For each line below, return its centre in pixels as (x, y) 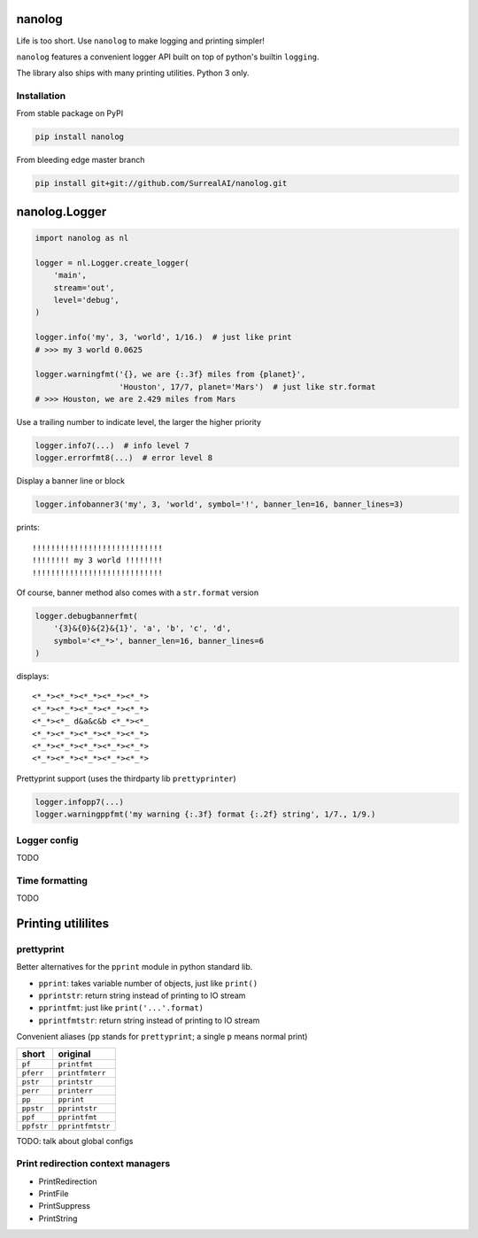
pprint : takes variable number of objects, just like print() (148, 983)
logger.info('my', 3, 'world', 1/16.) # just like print (163, 337)
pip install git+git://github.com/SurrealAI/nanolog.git (161, 183)
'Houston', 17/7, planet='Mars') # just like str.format (247, 387)
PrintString (58, 1219)
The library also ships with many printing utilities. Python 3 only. (133, 73)
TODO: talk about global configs (75, 1141)
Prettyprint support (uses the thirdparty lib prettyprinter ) (126, 778)
